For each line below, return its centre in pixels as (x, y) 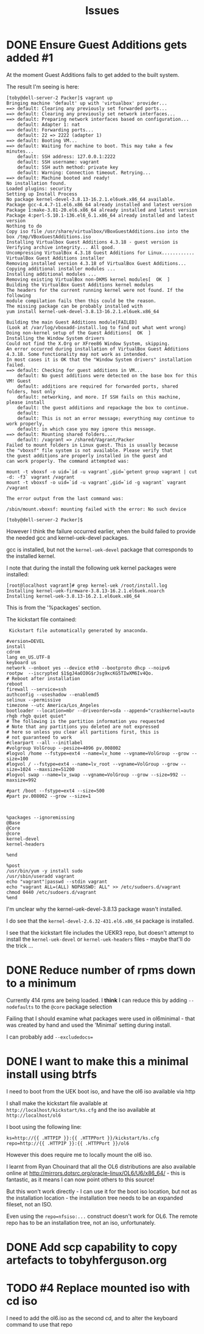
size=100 (17, 759)
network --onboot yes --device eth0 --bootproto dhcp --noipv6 (88, 668)
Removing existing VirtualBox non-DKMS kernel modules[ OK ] (88, 279)
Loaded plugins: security (39, 189)
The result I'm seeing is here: (43, 87)
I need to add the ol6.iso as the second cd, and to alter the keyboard (92, 1318)
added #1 (30, 58)
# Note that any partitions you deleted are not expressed (83, 727)
